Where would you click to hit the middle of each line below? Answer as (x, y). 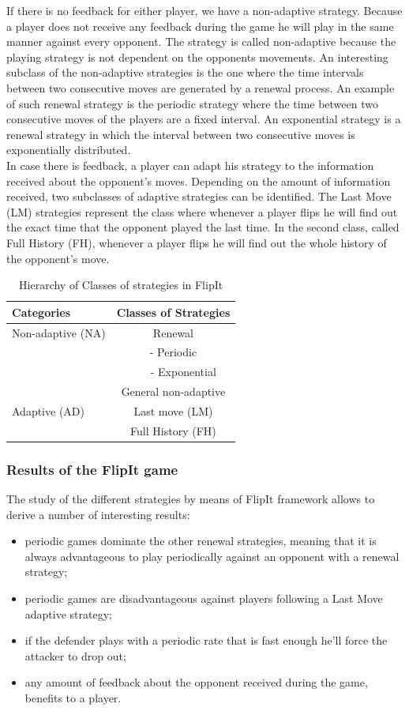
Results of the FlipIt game (92, 469)
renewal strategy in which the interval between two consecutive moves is (181, 134)
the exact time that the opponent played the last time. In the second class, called (203, 227)
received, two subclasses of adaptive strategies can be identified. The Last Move (199, 196)
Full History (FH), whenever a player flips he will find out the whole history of (197, 242)
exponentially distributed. (69, 150)
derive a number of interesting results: (98, 514)
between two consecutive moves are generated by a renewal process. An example (201, 87)
